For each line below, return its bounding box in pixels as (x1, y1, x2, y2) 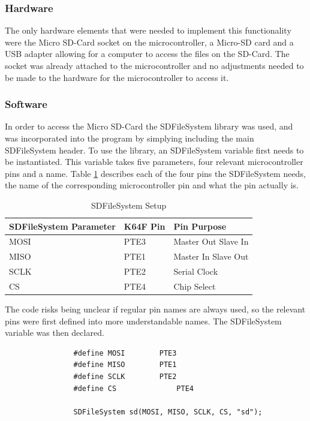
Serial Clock (173, 265, 218, 278)
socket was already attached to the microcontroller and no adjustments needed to (5, 59, 304, 71)
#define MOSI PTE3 (73, 348, 177, 357)
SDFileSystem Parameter (9, 219, 116, 232)
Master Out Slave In (173, 235, 249, 248)
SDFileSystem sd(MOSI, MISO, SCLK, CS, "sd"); (73, 407, 263, 416)
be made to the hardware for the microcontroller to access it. (5, 71, 229, 83)
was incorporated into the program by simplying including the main (5, 132, 254, 144)
